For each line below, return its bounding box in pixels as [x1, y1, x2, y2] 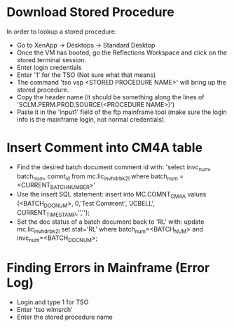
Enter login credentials [16, 63, 82, 71]
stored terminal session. [16, 55, 87, 64]
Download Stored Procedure [6, 4, 174, 20]
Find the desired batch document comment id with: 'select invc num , [16, 162, 212, 173]
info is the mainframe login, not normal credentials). [16, 115, 166, 123]
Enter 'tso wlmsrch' [16, 306, 73, 314]
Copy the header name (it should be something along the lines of [16, 92, 205, 101]
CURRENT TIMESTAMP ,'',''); [16, 208, 90, 218]
